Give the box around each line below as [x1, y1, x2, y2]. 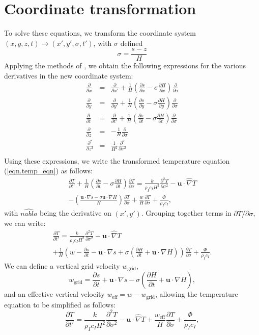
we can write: [4, 218, 46, 228]
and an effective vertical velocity [4, 289, 105, 299]
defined [120, 37, 143, 48]
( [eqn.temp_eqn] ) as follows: [4, 165, 93, 176]
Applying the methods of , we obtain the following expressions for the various [4, 60, 246, 71]
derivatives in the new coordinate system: [4, 70, 133, 81]
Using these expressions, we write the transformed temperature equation [4, 155, 230, 166]
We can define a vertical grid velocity [4, 260, 120, 271]
